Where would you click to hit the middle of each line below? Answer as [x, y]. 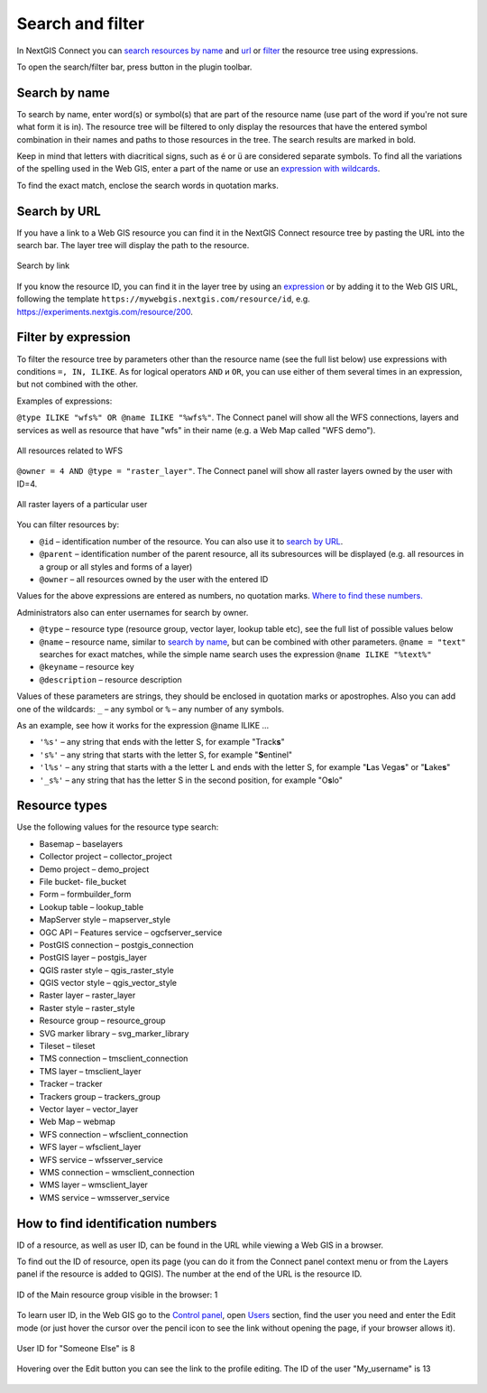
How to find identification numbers [117, 1223]
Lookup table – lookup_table [92, 906]
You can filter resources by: [68, 525]
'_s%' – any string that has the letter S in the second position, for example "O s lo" [191, 780]
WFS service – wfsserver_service [101, 1159]
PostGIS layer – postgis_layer [93, 958]
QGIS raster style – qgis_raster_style [107, 970]
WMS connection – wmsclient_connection [117, 1172]
